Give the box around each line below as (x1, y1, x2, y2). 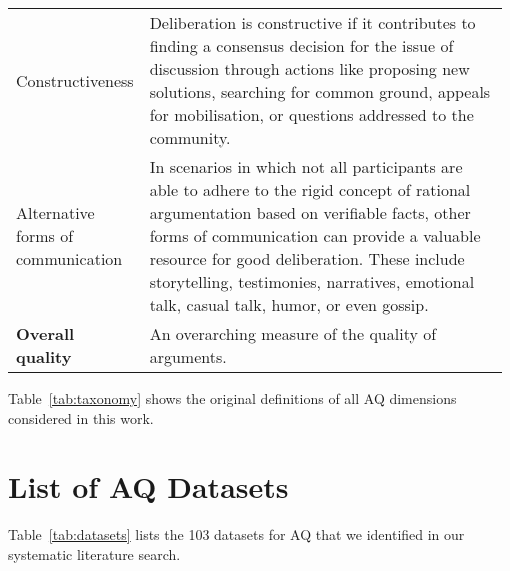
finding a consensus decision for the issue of (149, 34, 454, 57)
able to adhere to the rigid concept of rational (149, 178, 471, 201)
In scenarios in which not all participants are (149, 155, 463, 178)
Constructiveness (16, 68, 134, 92)
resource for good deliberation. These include (149, 247, 465, 270)
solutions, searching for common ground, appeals (149, 80, 491, 103)
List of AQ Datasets (8, 466, 289, 507)
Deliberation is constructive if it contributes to (149, 11, 476, 34)
